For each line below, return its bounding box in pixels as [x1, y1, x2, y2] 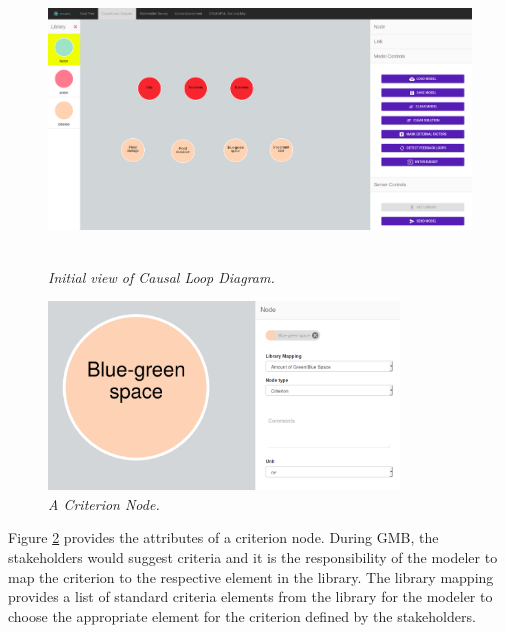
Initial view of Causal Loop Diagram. [48, 266, 275, 287]
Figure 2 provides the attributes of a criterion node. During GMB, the [8, 527, 439, 548]
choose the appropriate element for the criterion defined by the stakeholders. [8, 605, 476, 626]
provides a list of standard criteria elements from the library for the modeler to [8, 586, 493, 607]
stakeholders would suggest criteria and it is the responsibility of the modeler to [8, 546, 498, 567]
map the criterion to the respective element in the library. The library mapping [8, 566, 494, 587]
